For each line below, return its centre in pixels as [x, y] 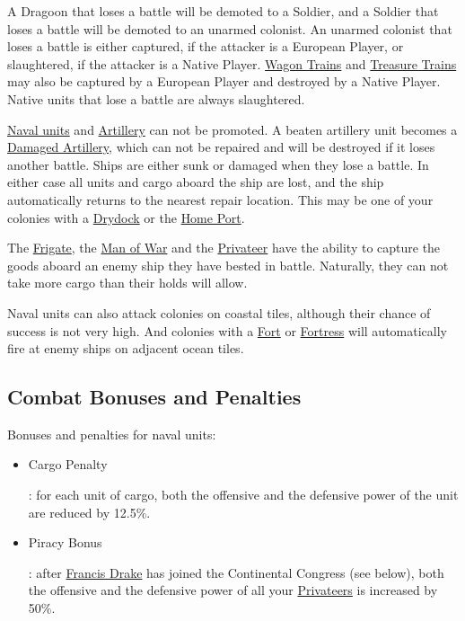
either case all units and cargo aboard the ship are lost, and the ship [196, 182]
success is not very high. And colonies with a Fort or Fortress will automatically [227, 330]
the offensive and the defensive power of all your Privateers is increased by [233, 590]
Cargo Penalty [68, 464]
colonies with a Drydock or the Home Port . [126, 217]
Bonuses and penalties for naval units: [112, 434]
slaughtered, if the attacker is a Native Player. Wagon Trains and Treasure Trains [232, 63]
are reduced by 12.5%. [89, 512]
